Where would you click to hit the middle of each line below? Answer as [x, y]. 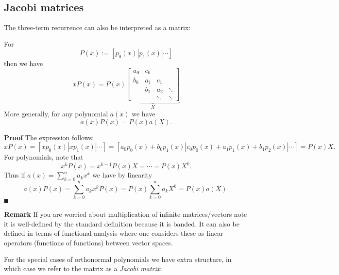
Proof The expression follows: [49, 137]
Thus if [15, 175]
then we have [24, 63]
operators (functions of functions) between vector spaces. [88, 242]
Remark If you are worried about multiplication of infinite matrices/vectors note [126, 214]
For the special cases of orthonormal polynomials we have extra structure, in [118, 259]
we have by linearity [122, 175]
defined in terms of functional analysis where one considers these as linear [114, 233]
